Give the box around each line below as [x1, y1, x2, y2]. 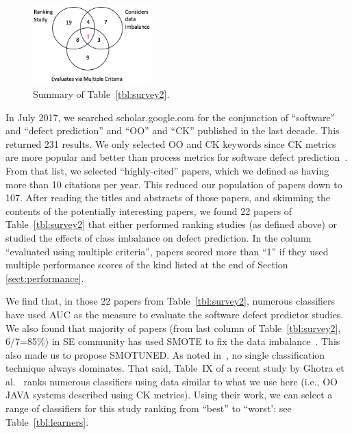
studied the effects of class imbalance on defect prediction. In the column [5, 230, 312, 244]
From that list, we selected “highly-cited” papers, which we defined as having [5, 163, 329, 177]
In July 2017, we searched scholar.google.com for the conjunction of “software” [5, 110, 336, 124]
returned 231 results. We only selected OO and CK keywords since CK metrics [5, 136, 336, 151]
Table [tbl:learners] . [5, 414, 89, 429]
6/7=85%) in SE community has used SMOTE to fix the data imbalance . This [5, 334, 340, 348]
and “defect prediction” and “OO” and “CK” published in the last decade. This [5, 123, 340, 138]
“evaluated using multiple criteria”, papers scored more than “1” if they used [5, 244, 329, 258]
